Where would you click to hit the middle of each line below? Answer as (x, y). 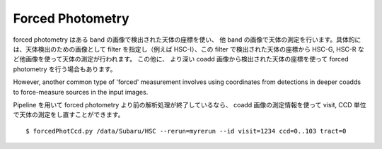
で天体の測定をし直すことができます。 (69, 115)
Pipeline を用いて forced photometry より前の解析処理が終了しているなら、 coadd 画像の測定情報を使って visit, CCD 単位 (190, 105)
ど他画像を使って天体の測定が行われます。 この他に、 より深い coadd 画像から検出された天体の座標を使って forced (181, 59)
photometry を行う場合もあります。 (65, 69)
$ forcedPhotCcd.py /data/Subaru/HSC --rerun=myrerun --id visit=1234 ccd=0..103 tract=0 (186, 131)
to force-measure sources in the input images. (81, 92)
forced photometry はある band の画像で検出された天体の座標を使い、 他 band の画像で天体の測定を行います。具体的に (187, 40)
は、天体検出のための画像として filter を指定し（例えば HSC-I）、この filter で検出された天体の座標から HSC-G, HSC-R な (189, 49)
